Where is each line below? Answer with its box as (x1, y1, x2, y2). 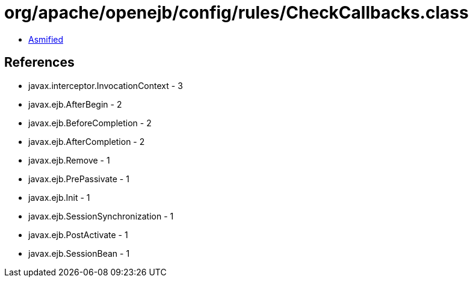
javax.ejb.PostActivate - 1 (28, 229, 128, 240)
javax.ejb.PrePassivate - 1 (28, 173, 129, 184)
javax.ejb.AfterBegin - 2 (28, 99, 122, 109)
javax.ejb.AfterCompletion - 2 (28, 136, 145, 147)
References (4, 55, 75, 70)
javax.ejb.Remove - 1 (28, 155, 110, 165)
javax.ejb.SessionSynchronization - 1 (28, 210, 174, 221)
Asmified (28, 34, 64, 44)
